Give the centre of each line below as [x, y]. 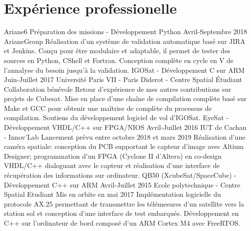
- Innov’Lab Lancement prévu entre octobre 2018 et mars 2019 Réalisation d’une [125, 136]
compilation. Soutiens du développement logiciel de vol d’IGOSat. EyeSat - [116, 117]
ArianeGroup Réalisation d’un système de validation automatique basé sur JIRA [125, 41]
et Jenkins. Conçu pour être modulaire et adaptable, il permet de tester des [117, 51]
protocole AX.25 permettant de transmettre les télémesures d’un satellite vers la [124, 203]
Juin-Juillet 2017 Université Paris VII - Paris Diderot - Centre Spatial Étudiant [123, 79]
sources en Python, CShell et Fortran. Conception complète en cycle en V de [119, 60]
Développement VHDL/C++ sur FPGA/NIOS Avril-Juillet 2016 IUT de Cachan [125, 127]
